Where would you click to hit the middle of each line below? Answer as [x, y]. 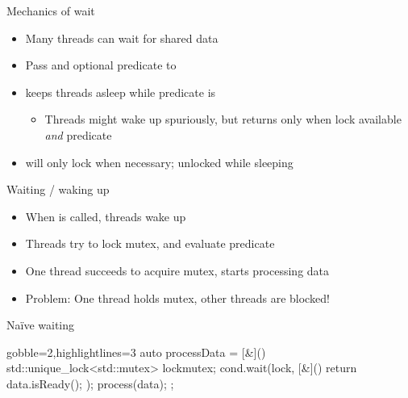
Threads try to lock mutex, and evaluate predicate [150, 243]
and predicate [78, 134]
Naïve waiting [40, 325]
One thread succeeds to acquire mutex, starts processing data [177, 270]
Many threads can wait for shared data [122, 38]
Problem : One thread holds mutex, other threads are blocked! [177, 297]
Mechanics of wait [51, 10]
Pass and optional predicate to [101, 65]
